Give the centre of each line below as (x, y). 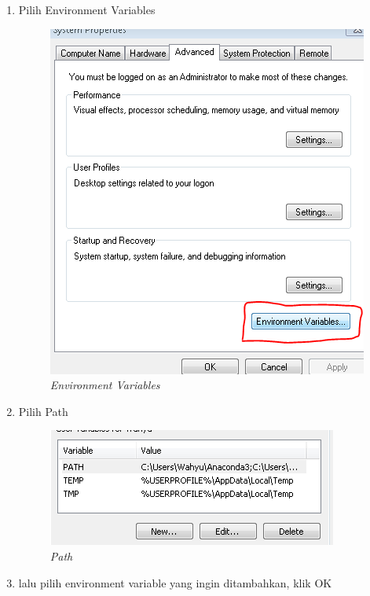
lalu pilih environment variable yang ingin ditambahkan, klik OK (175, 582)
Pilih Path (43, 411)
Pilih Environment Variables (87, 9)
